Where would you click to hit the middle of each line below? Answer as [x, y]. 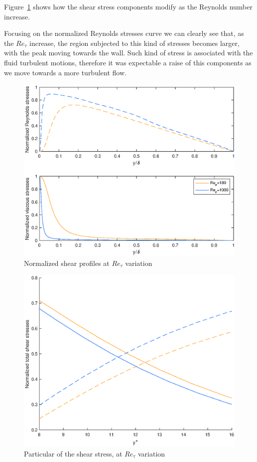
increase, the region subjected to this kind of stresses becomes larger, [134, 43]
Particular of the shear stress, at [73, 453]
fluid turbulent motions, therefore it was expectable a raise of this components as [128, 62]
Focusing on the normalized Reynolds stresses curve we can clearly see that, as [124, 33]
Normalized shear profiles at [67, 263]
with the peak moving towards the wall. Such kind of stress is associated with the [128, 53]
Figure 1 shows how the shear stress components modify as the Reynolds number [128, 6]
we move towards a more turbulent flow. [65, 72]
